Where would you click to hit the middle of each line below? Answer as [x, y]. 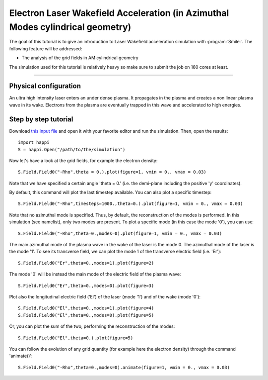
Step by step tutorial [41, 119]
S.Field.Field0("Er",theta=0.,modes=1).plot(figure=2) [86, 263]
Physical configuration [45, 86]
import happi [34, 142]
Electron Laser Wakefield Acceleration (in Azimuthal [119, 13]
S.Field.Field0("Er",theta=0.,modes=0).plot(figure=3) [86, 285]
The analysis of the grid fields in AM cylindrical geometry [80, 58]
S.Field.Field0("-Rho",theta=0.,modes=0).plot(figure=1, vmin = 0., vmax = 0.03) [120, 233]
